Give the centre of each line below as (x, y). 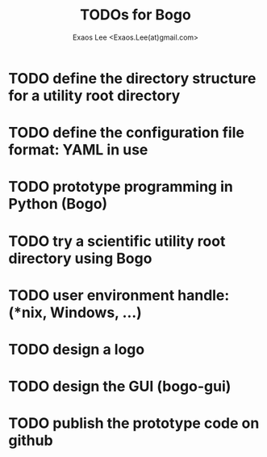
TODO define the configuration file (126, 133)
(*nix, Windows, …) (75, 312)
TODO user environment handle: (119, 295)
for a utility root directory (94, 95)
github (31, 440)
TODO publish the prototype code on (134, 423)
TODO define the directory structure (132, 78)
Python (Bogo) (58, 204)
